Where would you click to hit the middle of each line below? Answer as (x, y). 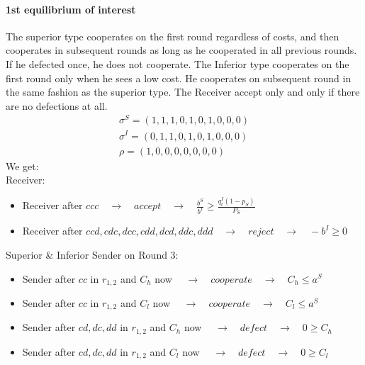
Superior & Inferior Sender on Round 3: (92, 254)
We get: (22, 165)
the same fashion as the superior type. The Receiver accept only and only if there (183, 92)
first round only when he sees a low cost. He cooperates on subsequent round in (179, 78)
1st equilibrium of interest (71, 9)
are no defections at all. (57, 105)
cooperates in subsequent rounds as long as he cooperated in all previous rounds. (181, 50)
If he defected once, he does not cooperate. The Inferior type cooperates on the (178, 63)
